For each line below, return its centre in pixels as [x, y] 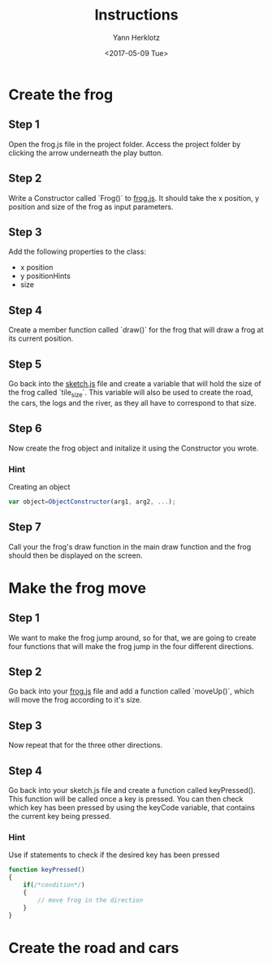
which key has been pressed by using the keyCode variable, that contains [132, 807]
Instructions [136, 15]
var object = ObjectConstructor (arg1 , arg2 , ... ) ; [92, 502]
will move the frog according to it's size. [75, 700]
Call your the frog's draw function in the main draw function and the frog [130, 546]
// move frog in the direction [91, 900]
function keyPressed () [47, 870]
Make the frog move [77, 588]
